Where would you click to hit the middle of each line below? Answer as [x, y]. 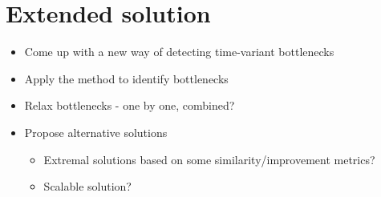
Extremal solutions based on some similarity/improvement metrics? [209, 159]
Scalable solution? [87, 186]
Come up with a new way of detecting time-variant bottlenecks [179, 52]
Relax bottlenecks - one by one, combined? [130, 105]
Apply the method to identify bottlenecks [126, 78]
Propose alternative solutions [96, 132]
